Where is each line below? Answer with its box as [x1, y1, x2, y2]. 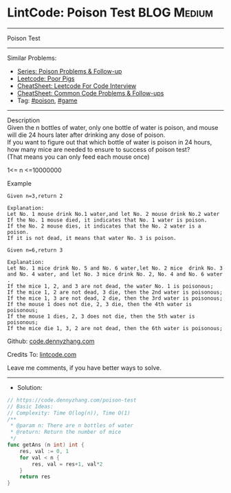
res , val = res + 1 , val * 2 [32, 461, 103, 468]
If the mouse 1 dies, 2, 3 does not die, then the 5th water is [7, 313, 195, 320]
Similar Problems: [7, 54, 57, 62]
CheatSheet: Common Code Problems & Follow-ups [16, 89, 164, 97]
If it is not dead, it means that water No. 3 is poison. [7, 234, 177, 241]
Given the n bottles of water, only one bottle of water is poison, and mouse [7, 123, 219, 131]
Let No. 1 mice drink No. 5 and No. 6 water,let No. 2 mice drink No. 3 [7, 265, 223, 272]
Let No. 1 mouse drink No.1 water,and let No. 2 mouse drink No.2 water [7, 210, 220, 217]
